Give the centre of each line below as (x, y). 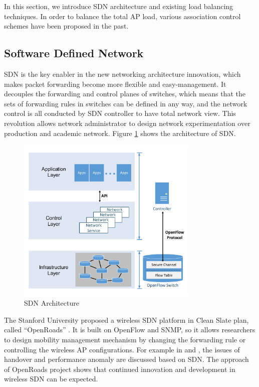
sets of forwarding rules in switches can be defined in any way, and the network (126, 103)
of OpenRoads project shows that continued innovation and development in (120, 369)
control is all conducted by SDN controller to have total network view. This (120, 113)
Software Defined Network (74, 53)
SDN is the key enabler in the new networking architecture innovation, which (122, 74)
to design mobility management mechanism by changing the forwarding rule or (125, 340)
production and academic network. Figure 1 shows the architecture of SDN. (120, 133)
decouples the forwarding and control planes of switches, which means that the (125, 94)
